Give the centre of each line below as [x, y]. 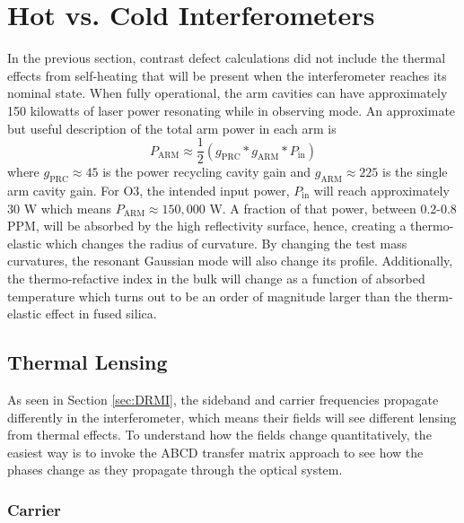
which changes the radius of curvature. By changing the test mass [226, 243]
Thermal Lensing [88, 362]
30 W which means [59, 208]
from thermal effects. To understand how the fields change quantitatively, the [219, 435]
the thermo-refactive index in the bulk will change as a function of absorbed [216, 278]
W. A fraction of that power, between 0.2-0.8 [333, 208]
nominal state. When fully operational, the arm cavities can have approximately [228, 93]
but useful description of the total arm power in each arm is [172, 128]
